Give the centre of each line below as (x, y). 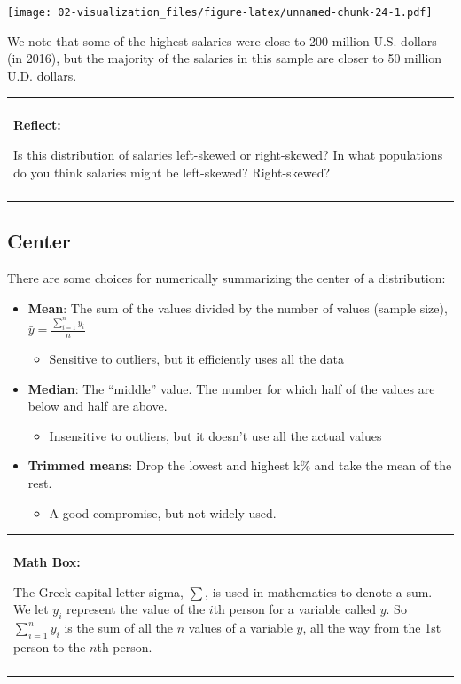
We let (31, 609)
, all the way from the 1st (372, 628)
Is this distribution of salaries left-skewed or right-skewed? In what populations (228, 155)
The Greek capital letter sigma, (98, 591)
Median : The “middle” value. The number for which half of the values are (231, 388)
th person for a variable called (295, 609)
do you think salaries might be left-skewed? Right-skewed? (172, 172)
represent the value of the (136, 609)
